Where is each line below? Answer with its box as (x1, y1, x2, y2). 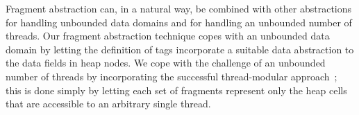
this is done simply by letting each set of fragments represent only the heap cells (6, 82, 347, 97)
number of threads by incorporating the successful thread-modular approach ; (6, 69, 337, 83)
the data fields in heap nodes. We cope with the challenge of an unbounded (6, 55, 326, 70)
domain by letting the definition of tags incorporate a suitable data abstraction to (6, 42, 354, 56)
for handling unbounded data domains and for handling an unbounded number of (6, 15, 352, 29)
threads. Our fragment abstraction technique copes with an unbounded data (6, 28, 330, 43)
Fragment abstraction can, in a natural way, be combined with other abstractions (6, 1, 352, 15)
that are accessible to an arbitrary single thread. (6, 96, 211, 111)
